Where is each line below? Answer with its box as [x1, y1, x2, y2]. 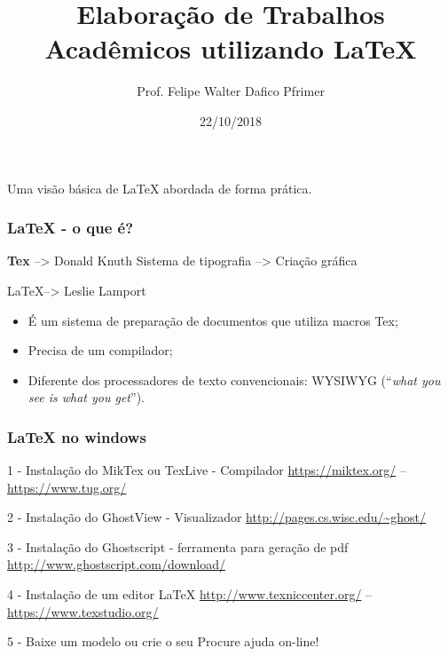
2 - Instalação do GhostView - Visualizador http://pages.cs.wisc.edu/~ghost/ [7, 508, 427, 526]
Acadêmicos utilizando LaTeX [44, 30, 417, 67]
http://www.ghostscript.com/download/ [7, 555, 225, 573]
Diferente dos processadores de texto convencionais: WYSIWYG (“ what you [28, 370, 441, 389]
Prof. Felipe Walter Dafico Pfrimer [137, 82, 325, 100]
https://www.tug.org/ [7, 478, 127, 496]
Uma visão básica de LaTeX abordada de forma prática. [7, 178, 312, 197]
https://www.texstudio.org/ [7, 602, 159, 620]
